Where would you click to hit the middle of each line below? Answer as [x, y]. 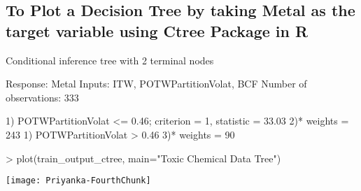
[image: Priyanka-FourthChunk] [78, 181]
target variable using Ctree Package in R [157, 30]
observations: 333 [42, 97]
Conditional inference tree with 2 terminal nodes [110, 60]
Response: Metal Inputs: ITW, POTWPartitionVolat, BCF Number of [156, 84]
